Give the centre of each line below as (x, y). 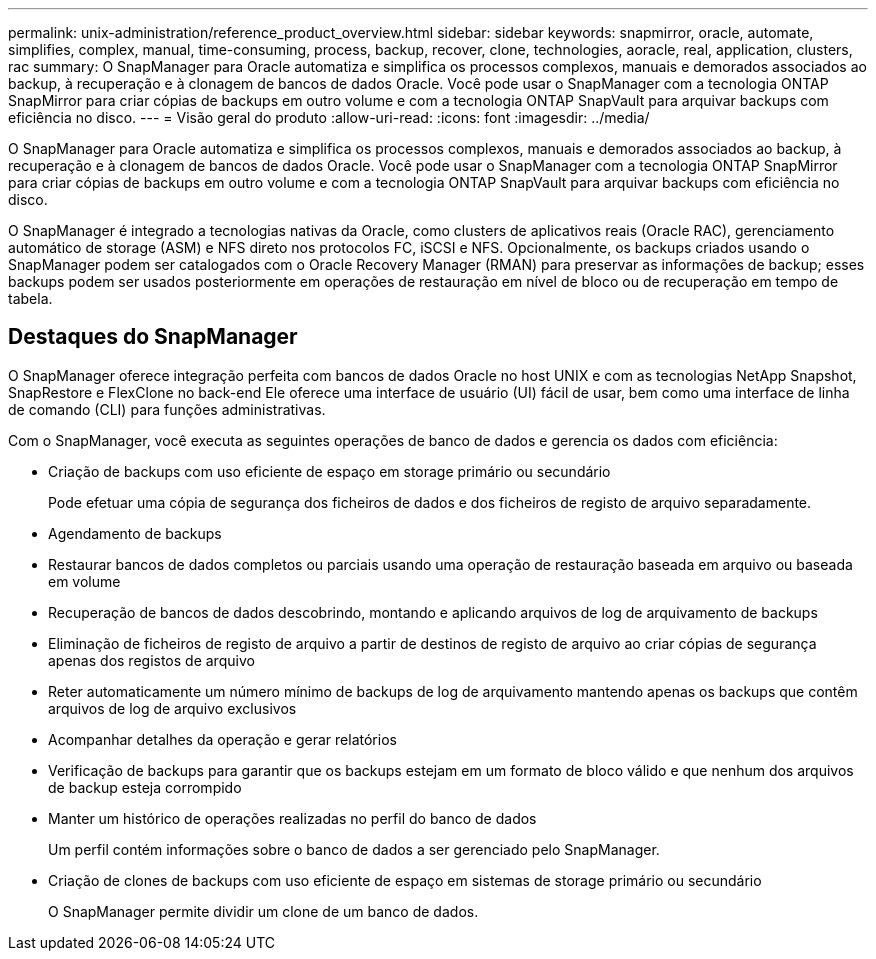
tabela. (30, 298)
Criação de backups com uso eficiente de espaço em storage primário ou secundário (329, 471)
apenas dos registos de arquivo (151, 660)
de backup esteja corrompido (145, 787)
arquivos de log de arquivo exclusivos (172, 708)
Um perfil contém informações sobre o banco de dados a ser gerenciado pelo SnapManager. (354, 849)
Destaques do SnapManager (153, 337)
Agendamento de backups (135, 533)
